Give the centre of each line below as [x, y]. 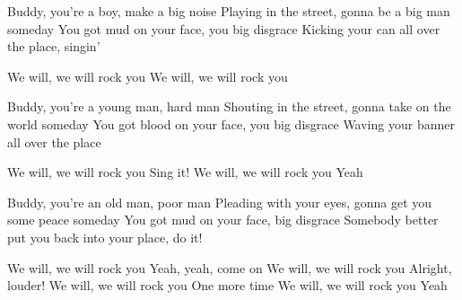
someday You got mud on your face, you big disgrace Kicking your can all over [224, 28]
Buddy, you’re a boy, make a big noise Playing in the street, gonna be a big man [229, 11]
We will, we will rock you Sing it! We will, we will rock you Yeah [185, 172]
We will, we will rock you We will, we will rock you [148, 76]
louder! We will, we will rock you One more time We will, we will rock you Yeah [227, 285]
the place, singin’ [54, 46]
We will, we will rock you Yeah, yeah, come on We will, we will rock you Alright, [230, 267]
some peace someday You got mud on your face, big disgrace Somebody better [223, 220]
